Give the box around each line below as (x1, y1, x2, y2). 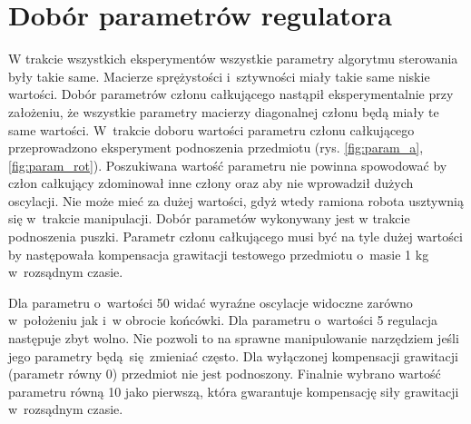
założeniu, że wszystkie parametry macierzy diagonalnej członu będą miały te (8, 102, 439, 121)
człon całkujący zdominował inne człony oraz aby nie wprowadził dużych (8, 173, 414, 192)
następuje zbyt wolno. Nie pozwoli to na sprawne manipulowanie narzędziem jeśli (8, 329, 459, 348)
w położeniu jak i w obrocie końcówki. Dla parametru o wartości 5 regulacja (8, 311, 438, 330)
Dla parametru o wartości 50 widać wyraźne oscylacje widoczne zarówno (8, 292, 413, 311)
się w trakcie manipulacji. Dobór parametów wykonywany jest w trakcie (8, 209, 410, 228)
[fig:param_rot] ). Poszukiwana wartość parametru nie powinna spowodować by (8, 155, 447, 174)
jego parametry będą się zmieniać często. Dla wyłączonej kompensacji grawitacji (8, 346, 458, 365)
